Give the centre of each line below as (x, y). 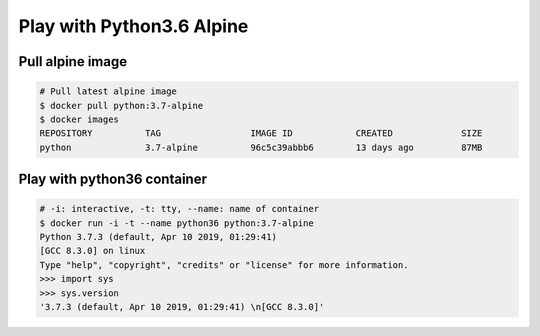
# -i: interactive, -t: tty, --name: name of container (179, 209)
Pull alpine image (73, 61)
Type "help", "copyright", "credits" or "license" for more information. (224, 264)
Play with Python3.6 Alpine (133, 26)
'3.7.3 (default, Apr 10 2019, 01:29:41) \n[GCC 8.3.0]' (182, 307)
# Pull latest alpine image (108, 91)
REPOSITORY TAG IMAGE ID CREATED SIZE (261, 133)
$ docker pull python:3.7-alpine (121, 105)
